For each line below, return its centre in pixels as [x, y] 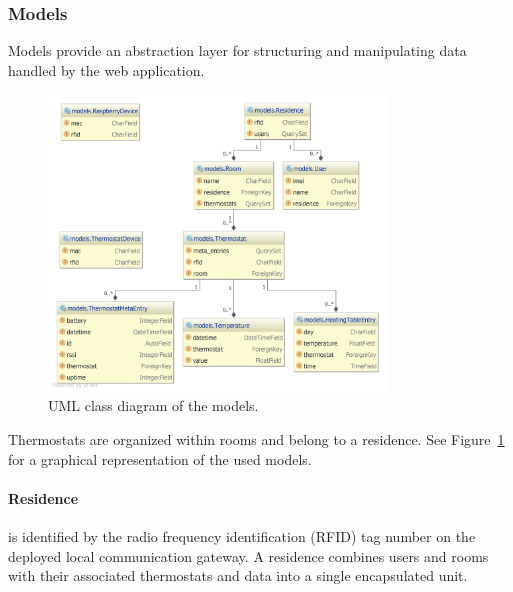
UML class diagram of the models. [153, 405]
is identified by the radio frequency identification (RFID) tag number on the [242, 536]
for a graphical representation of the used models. [160, 458]
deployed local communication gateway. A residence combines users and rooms [248, 555]
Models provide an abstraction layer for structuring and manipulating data [237, 50]
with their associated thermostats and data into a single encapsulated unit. [238, 575]
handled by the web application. [106, 69]
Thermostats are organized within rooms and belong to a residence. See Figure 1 [256, 439]
